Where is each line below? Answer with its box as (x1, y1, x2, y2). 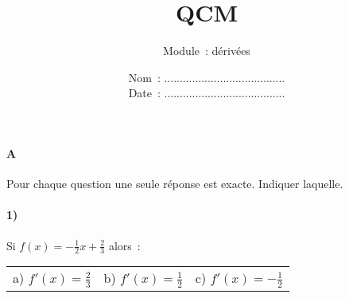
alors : (108, 237, 141, 253)
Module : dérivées (163, 42, 250, 59)
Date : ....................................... (128, 84, 285, 101)
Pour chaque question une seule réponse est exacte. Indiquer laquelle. (6, 175, 343, 192)
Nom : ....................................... (128, 69, 285, 85)
